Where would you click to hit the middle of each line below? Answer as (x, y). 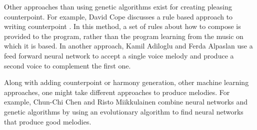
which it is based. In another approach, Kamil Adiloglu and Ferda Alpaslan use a (128, 46)
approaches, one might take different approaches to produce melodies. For (117, 92)
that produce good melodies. (48, 121)
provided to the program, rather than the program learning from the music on (124, 36)
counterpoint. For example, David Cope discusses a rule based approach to (118, 16)
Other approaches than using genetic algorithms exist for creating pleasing (118, 6)
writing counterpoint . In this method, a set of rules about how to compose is (122, 26)
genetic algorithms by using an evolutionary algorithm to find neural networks (124, 111)
